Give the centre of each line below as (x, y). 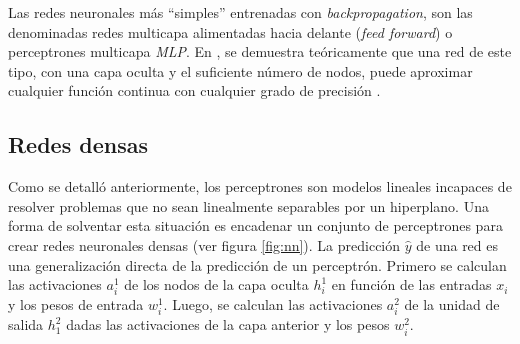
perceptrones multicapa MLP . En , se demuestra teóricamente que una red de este (260, 51)
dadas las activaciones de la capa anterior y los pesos (228, 324)
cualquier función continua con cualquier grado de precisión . (194, 90)
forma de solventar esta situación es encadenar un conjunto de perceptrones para (255, 225)
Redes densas (78, 144)
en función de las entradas (411, 284)
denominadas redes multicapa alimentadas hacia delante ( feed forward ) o (230, 31)
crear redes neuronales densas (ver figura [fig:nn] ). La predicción (204, 244)
